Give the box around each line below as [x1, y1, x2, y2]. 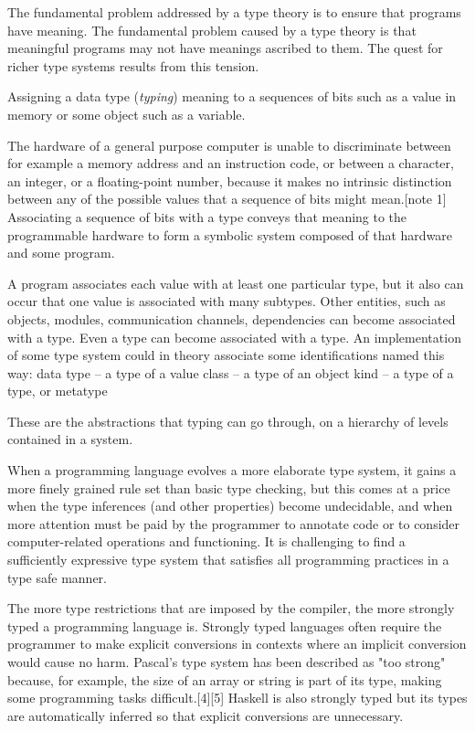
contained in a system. [7, 429, 133, 449]
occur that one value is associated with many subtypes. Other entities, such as [7, 291, 446, 311]
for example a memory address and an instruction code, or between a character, [7, 154, 454, 173]
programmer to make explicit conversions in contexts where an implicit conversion [7, 634, 467, 653]
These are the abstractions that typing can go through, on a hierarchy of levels [7, 411, 449, 430]
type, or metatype [7, 381, 108, 400]
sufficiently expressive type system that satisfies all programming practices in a [7, 550, 449, 569]
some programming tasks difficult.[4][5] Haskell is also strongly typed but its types [7, 688, 468, 707]
